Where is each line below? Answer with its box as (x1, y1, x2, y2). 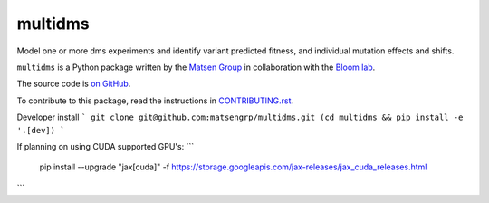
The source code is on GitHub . (16, 78, 131, 90)
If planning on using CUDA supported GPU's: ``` (16, 140, 195, 151)
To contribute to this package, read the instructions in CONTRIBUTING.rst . (16, 95, 294, 106)
